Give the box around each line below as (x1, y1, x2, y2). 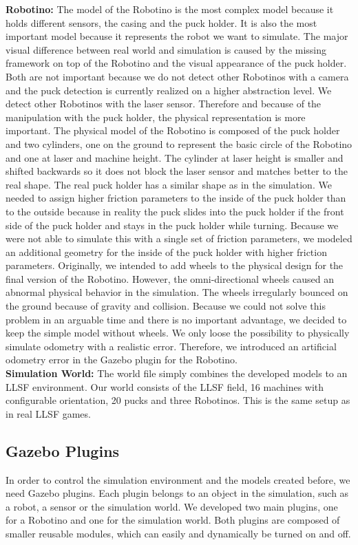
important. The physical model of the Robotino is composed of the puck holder (6, 123, 340, 138)
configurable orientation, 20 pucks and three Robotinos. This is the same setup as (6, 393, 350, 407)
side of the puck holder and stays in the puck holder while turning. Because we (6, 217, 339, 232)
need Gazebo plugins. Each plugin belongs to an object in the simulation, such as (6, 486, 349, 500)
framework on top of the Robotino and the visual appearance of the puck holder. (6, 56, 347, 70)
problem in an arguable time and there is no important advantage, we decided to (6, 312, 347, 326)
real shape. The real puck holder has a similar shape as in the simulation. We (6, 177, 332, 191)
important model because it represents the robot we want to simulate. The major (6, 29, 348, 43)
